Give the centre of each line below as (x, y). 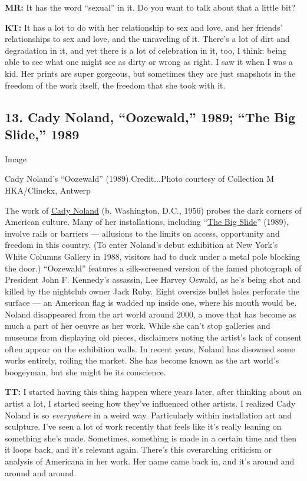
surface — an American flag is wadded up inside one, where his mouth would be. (151, 302)
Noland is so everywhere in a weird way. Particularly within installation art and (148, 415)
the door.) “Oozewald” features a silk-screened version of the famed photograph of (153, 268)
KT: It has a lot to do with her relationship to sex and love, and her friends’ (144, 27)
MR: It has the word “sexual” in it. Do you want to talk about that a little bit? (150, 7)
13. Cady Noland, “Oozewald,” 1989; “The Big (150, 117)
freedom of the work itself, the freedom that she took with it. (115, 85)
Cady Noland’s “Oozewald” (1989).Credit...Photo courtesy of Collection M (140, 179)
